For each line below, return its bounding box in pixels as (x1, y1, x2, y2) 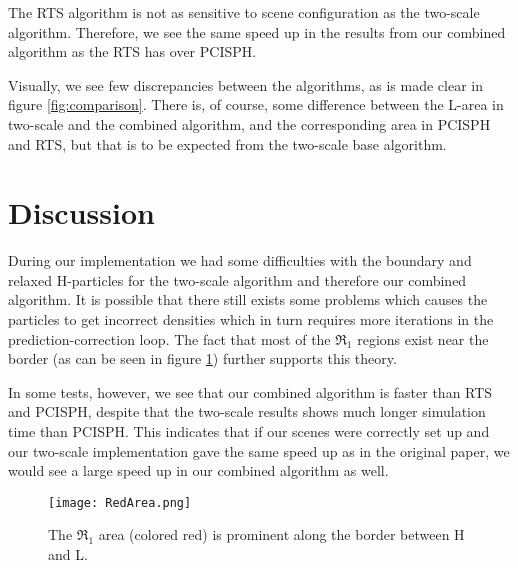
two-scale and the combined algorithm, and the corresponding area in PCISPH (8, 113, 491, 134)
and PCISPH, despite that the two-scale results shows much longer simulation (8, 401, 486, 422)
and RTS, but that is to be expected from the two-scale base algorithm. (8, 133, 447, 154)
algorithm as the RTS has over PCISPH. (8, 41, 257, 62)
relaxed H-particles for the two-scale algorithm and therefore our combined (8, 269, 467, 290)
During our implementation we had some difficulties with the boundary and (8, 250, 472, 271)
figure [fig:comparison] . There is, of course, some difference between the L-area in (8, 94, 504, 115)
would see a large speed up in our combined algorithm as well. (8, 460, 389, 481)
